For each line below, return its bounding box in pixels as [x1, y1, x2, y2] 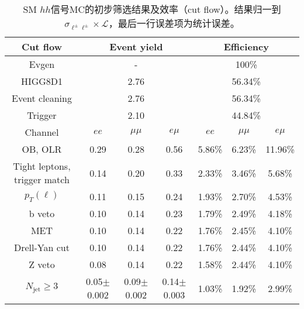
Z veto [29, 257, 55, 271]
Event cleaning [12, 91, 72, 105]
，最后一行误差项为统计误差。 [108, 16, 240, 30]
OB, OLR [22, 142, 62, 156]
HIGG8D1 [20, 74, 63, 88]
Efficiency [223, 40, 269, 53]
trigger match [14, 173, 70, 186]
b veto [29, 207, 55, 220]
